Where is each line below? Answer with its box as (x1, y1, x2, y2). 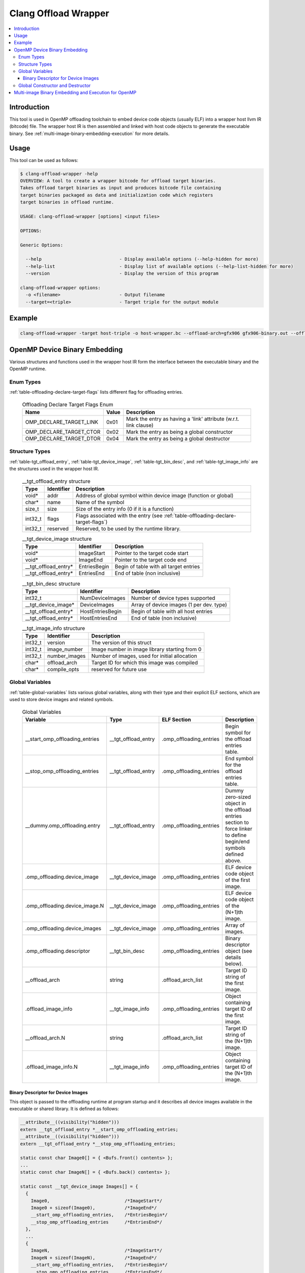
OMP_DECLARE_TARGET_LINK (25, 419, 99, 426)
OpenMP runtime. (9, 366, 47, 372)
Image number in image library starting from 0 (91, 646, 202, 653)
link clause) (126, 422, 154, 429)
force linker (225, 825, 253, 832)
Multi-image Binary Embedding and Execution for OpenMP (14, 90, 137, 96)
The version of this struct (91, 639, 152, 646)
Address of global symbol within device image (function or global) (75, 492, 234, 499)
